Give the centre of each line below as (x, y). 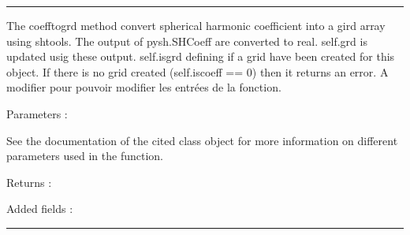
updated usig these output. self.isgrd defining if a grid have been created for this (201, 56)
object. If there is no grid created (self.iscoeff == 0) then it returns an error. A (198, 71)
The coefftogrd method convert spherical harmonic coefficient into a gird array (196, 25)
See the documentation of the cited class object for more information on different (202, 140)
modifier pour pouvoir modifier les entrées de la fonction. (144, 87)
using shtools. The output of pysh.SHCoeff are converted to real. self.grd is (187, 41)
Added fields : (40, 209)
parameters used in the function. (85, 156)
